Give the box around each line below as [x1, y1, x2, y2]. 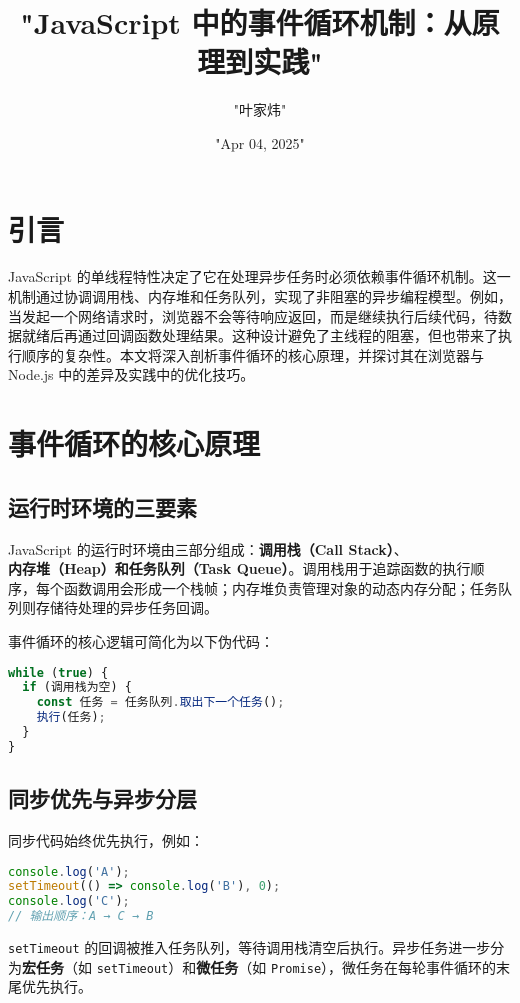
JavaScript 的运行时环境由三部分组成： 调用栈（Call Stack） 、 [8, 538, 408, 559]
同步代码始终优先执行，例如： [8, 830, 204, 850]
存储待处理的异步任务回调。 [35, 597, 218, 618]
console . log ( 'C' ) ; [8, 894, 130, 909]
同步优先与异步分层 [8, 783, 197, 814]
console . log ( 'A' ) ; [8, 864, 130, 879]
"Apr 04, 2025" [215, 132, 305, 153]
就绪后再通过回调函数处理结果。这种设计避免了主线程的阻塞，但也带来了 [21, 325, 498, 346]
